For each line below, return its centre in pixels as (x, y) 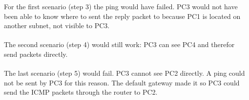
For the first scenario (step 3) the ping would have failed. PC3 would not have (121, 6)
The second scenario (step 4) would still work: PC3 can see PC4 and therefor (119, 44)
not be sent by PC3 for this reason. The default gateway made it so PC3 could (122, 82)
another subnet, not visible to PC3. (57, 25)
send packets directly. (36, 54)
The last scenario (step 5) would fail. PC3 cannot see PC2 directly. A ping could (124, 73)
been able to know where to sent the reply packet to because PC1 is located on (122, 16)
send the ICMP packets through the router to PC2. (81, 92)
